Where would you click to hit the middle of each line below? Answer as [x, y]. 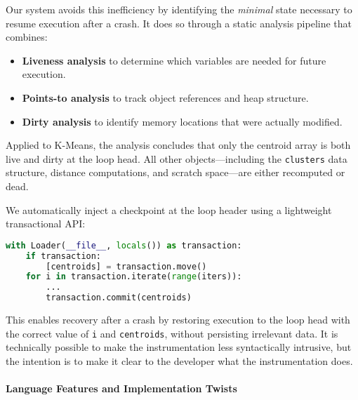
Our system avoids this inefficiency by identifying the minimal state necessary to [179, 9]
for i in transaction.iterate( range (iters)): [134, 277]
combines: [27, 37]
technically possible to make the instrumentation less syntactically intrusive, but [179, 347]
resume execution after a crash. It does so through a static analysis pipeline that [179, 23]
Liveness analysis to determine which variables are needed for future [174, 60]
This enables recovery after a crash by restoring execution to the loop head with [178, 320]
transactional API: [46, 224]
